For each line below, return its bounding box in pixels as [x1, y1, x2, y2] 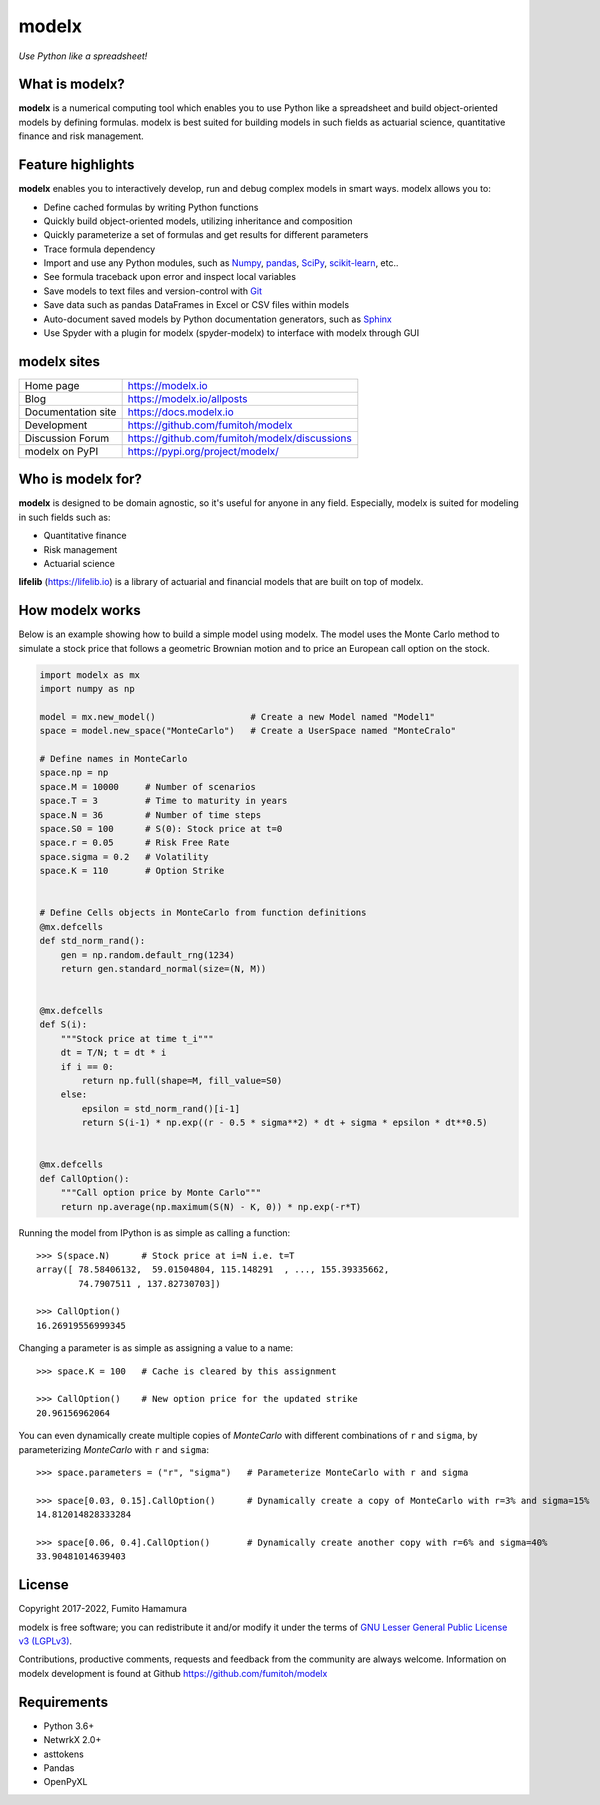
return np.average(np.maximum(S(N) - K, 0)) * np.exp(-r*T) [60, 1201, 362, 1212]
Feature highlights [18, 156, 135, 174]
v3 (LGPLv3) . [18, 1635, 73, 1647]
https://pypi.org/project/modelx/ [127, 444, 280, 458]
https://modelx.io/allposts [127, 391, 249, 405]
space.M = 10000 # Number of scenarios [39, 781, 257, 792]
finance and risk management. [18, 130, 144, 142]
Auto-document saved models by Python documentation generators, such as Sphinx [43, 313, 392, 325]
